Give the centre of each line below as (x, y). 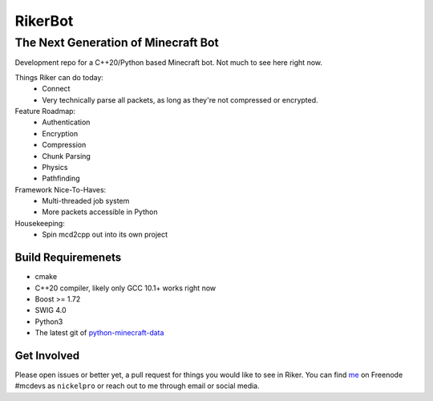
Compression (64, 145)
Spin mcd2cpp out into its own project (105, 235)
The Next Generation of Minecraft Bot (117, 43)
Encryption (60, 133)
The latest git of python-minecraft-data (99, 333)
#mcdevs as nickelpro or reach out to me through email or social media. (137, 386)
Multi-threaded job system (86, 201)
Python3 (49, 322)
